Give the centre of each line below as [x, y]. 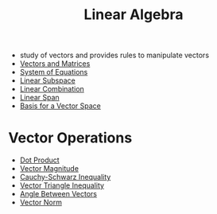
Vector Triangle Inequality [62, 185]
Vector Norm [41, 202]
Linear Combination [52, 89]
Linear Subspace [47, 80]
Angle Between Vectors [58, 194]
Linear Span [39, 98]
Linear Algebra [134, 15]
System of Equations [54, 72]
